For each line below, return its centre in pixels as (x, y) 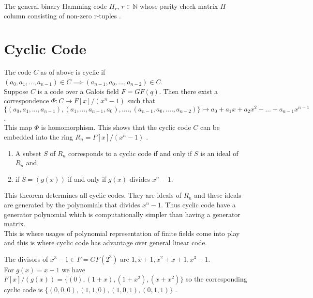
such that (141, 101)
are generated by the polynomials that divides (72, 204)
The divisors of (26, 259)
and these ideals (218, 195)
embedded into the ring (38, 136)
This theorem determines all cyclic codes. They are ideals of (93, 195)
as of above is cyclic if (73, 72)
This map (18, 127)
